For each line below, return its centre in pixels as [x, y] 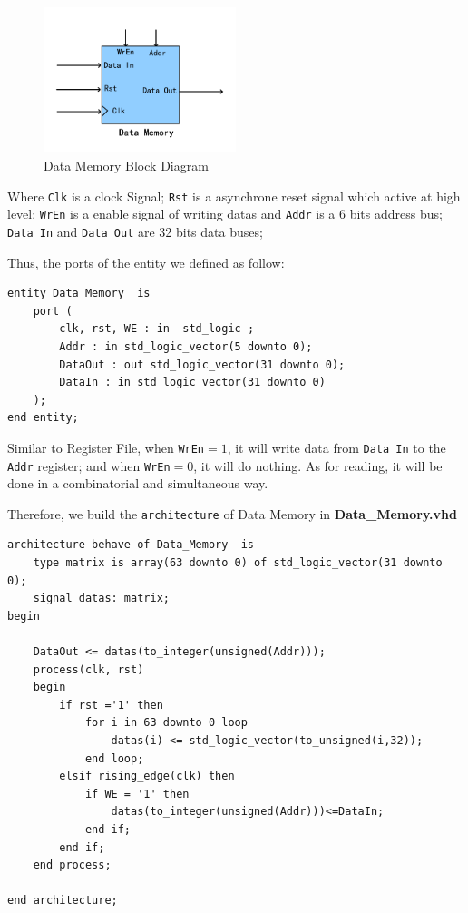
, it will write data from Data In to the [336, 447]
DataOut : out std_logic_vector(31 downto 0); [202, 364]
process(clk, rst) [88, 669]
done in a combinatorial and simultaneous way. [138, 483]
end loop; [114, 758]
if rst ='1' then [111, 705]
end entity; [43, 418]
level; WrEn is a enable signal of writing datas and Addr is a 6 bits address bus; [225, 214]
